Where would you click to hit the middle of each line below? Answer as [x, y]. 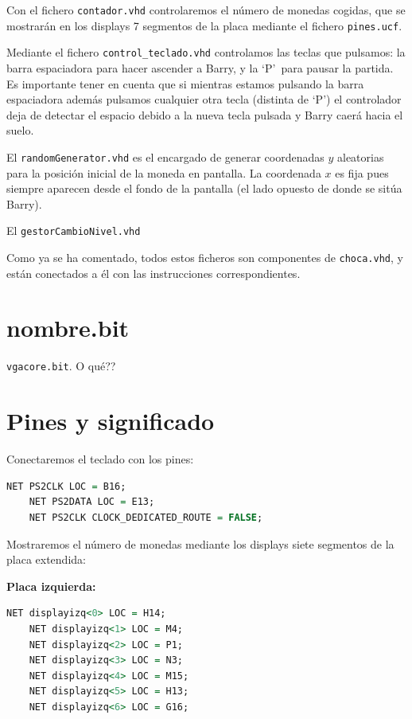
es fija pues [362, 172]
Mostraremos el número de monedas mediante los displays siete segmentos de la [200, 543]
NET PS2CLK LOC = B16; [66, 486]
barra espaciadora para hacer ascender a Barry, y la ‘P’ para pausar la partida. [200, 67]
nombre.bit [68, 328]
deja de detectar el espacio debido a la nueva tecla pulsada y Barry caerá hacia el [205, 114]
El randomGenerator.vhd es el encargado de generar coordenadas [165, 156]
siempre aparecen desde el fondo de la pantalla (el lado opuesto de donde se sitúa [204, 188]
